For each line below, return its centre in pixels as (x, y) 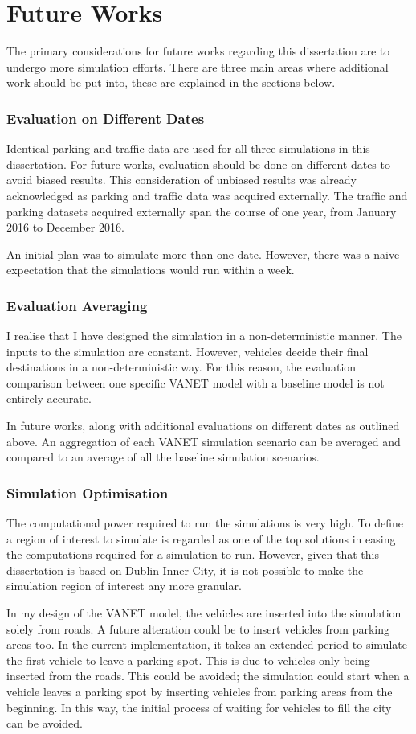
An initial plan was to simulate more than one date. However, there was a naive (203, 254)
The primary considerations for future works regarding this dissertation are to (198, 51)
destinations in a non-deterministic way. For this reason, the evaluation (181, 367)
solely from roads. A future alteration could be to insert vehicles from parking (198, 628)
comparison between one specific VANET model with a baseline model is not (196, 382)
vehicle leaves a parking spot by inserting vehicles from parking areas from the (200, 691)
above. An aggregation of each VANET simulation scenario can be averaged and (204, 441)
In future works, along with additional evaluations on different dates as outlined (203, 426)
